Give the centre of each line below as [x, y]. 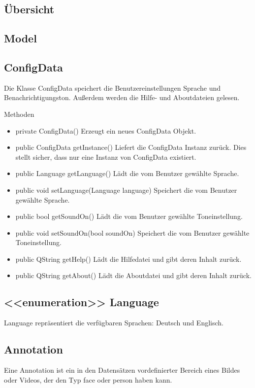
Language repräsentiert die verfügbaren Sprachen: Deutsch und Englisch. [114, 323]
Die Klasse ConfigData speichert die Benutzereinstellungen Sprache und [112, 88]
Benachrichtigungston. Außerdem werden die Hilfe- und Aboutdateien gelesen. [122, 97]
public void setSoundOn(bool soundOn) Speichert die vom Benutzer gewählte [132, 232]
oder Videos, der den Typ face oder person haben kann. [88, 379]
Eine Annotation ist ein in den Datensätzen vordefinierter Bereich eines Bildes [122, 370]
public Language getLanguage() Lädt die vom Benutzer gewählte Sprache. [127, 173]
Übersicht [29, 9]
